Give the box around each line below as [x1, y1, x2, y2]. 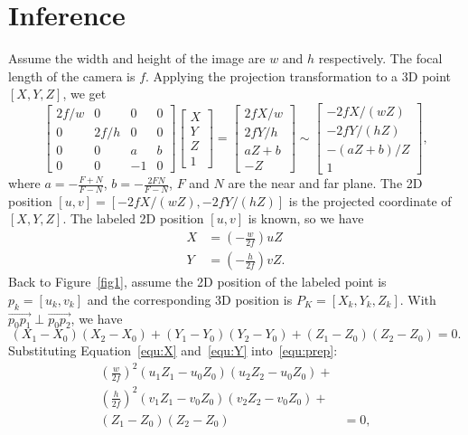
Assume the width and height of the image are [8, 49, 266, 68]
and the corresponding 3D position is [87, 289, 293, 308]
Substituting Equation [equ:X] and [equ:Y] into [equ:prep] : [8, 341, 338, 360]
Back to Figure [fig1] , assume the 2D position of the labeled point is [8, 272, 387, 291]
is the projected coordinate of [288, 191, 452, 210]
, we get [62, 84, 107, 103]
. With [399, 289, 436, 308]
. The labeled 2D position [62, 209, 204, 228]
